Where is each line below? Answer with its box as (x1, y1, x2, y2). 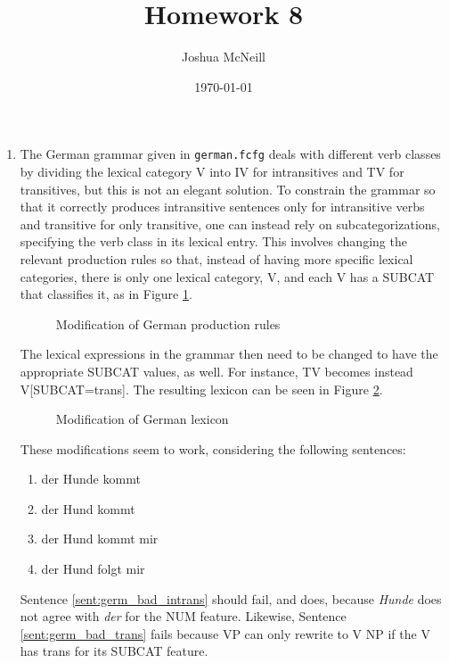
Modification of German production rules (55, 314, 281, 333)
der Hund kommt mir (41, 529, 159, 548)
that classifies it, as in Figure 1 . (20, 285, 192, 303)
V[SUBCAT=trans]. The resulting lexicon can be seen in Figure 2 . (20, 379, 383, 398)
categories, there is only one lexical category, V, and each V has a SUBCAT (20, 267, 435, 286)
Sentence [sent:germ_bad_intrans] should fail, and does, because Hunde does (20, 589, 442, 608)
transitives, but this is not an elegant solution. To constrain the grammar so (20, 179, 436, 198)
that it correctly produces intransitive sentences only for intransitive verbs (20, 197, 425, 216)
